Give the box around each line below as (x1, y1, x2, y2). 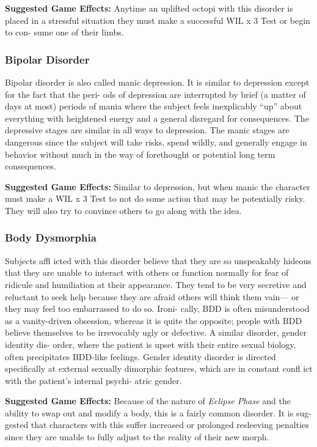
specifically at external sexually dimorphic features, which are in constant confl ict (5, 362, 313, 375)
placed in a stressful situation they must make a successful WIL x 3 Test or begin (5, 13, 310, 26)
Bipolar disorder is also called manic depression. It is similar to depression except (5, 76, 310, 88)
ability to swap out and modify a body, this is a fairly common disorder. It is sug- (5, 406, 312, 419)
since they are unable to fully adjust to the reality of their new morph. (5, 430, 269, 443)
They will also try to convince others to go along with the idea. (5, 204, 242, 216)
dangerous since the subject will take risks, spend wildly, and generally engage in (5, 135, 307, 148)
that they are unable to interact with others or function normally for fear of (5, 266, 289, 279)
